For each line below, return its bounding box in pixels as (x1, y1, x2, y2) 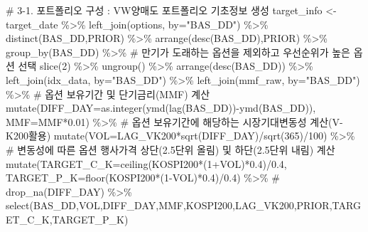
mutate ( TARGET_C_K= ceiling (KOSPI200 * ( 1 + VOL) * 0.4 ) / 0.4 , (6, 156, 287, 171)
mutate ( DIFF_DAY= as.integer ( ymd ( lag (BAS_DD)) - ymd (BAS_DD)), (6, 100, 316, 115)
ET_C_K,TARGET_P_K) (6, 211, 129, 226)
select (6, 198, 30, 213)
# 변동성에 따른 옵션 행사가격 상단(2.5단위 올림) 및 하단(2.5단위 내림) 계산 (6, 142, 335, 157)
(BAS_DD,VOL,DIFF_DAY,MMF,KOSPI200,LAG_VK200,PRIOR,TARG (29, 198, 361, 213)
